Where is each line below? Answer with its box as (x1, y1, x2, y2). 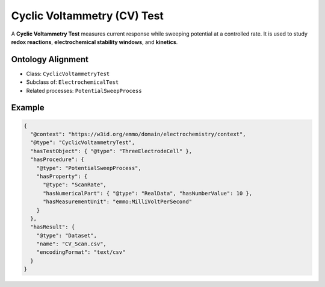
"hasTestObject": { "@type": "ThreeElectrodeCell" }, (30, 148, 193, 154)
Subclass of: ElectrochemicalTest (26, 78, 119, 86)
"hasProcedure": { (30, 156, 84, 163)
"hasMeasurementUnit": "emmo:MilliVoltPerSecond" (43, 198, 193, 205)
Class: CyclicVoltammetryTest (26, 70, 110, 77)
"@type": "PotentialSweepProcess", (36, 165, 141, 171)
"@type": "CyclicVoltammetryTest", (30, 139, 135, 146)
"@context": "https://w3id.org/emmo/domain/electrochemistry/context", (30, 131, 246, 138)
